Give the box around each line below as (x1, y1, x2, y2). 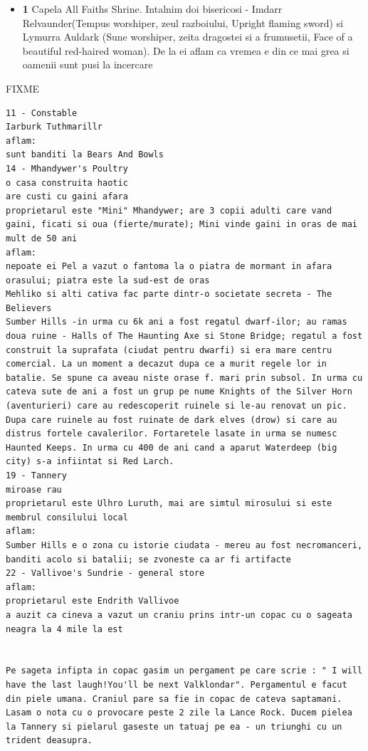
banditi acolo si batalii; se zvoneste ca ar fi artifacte (6, 554, 291, 564)
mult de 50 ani (6, 233, 78, 243)
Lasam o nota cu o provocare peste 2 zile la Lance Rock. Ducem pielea (6, 708, 352, 718)
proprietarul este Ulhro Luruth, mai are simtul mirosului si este (6, 498, 332, 509)
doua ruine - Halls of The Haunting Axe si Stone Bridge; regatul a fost (6, 331, 363, 342)
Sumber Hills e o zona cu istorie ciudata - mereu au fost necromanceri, (6, 540, 363, 550)
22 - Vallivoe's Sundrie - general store (6, 568, 205, 579)
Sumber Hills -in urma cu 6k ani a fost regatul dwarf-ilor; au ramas (6, 317, 347, 327)
